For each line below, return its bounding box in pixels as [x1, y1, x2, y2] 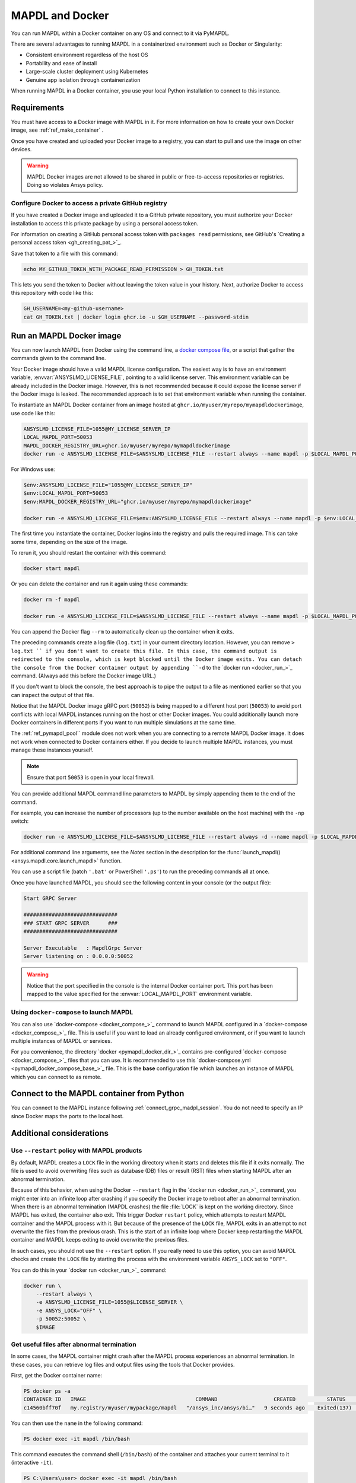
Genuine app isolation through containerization [26, 76, 141, 83]
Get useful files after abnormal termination [11, 1340, 136, 1348]
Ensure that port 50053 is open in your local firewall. [27, 774, 155, 781]
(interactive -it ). [11, 1459, 53, 1466]
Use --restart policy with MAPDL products [11, 1146, 142, 1154]
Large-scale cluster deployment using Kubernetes [26, 68, 148, 75]
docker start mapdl [23, 565, 80, 572]
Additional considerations [11, 1128, 109, 1138]
